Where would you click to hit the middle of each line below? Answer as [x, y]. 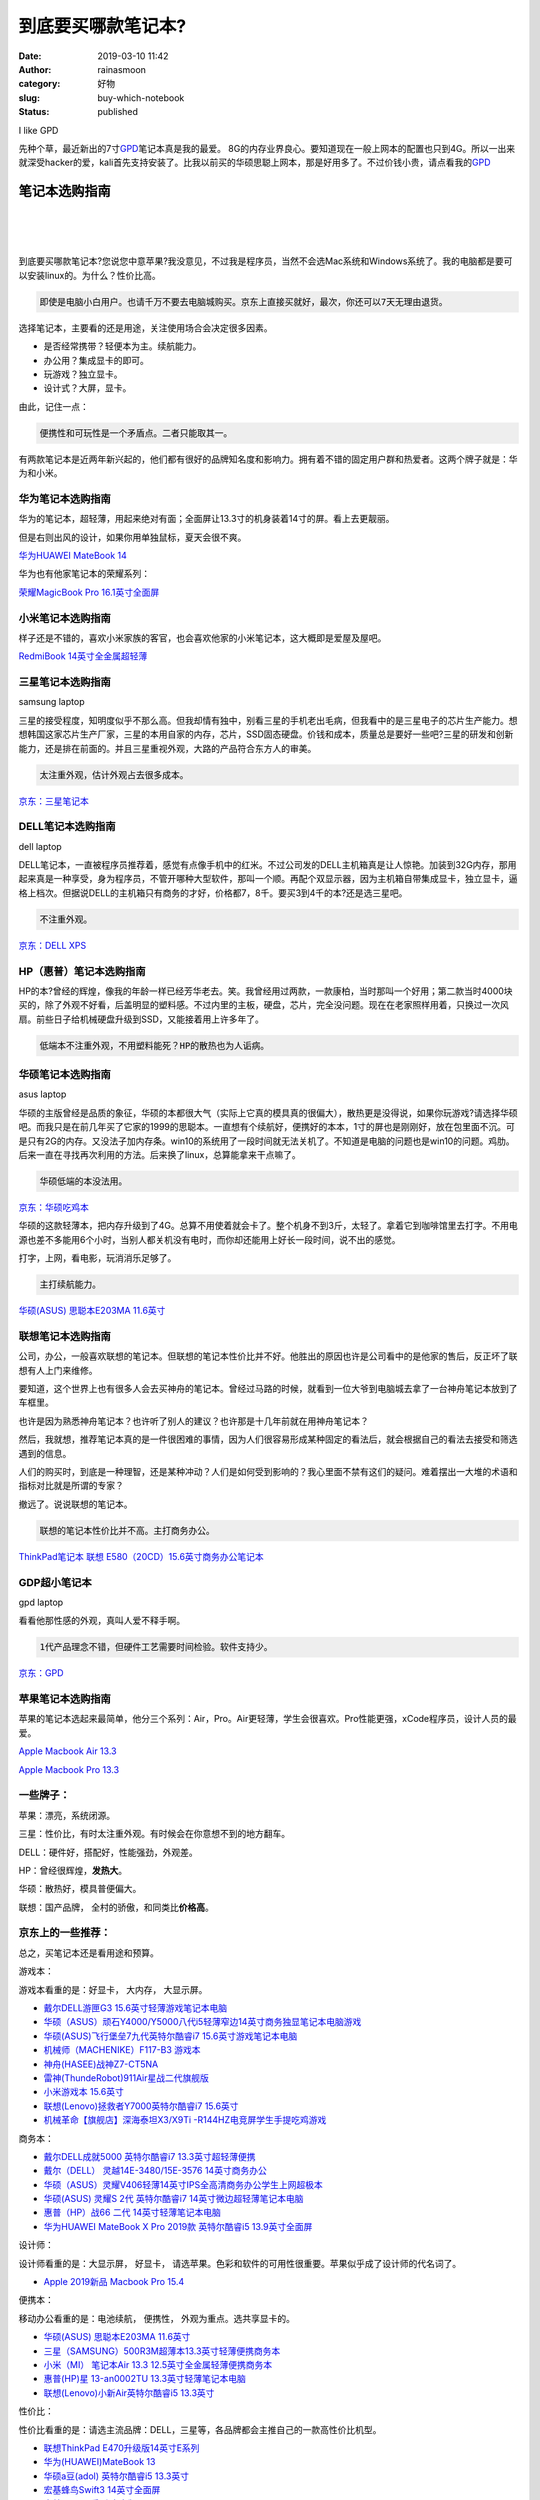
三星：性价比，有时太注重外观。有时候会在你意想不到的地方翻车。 [154, 1834]
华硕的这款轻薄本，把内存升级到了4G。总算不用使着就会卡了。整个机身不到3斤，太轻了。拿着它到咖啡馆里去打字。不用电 [268, 1226]
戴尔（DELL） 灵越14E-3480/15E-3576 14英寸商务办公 [155, 2171]
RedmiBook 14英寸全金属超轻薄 [83, 656]
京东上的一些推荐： [65, 1933]
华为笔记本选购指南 [65, 498]
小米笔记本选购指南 [65, 618]
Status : [34, 112]
